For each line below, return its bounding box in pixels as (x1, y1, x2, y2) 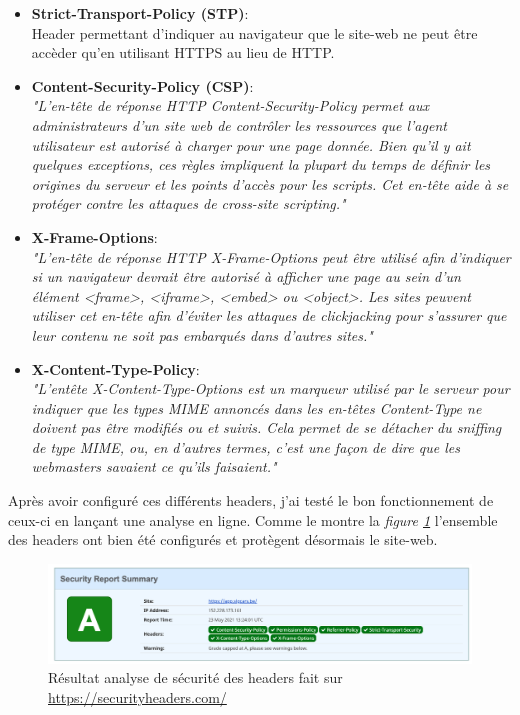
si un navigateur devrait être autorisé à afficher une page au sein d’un (31, 266, 461, 287)
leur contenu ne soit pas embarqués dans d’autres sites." (31, 324, 373, 345)
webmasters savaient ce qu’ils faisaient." (31, 456, 277, 477)
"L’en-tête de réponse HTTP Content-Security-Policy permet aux (31, 95, 430, 116)
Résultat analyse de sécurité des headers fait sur (48, 667, 343, 688)
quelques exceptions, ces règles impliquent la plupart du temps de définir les (31, 154, 491, 175)
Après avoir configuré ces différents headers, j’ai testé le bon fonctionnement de (8, 490, 494, 511)
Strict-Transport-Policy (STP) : (31, 3, 249, 23)
